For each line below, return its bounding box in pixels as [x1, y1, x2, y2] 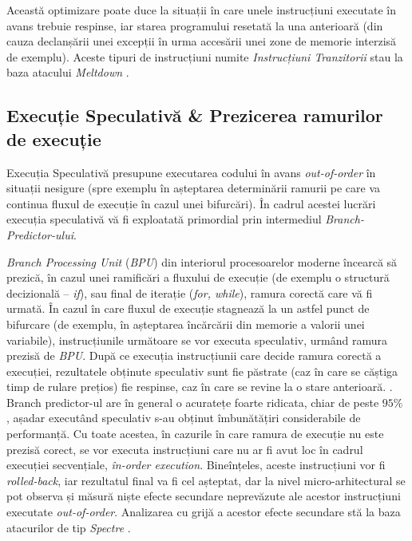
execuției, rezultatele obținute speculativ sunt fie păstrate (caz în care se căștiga [6, 362, 398, 379]
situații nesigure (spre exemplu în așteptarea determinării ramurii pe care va [6, 180, 381, 196]
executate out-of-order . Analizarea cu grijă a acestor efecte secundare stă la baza [6, 503, 401, 520]
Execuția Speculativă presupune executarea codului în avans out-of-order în [6, 164, 376, 180]
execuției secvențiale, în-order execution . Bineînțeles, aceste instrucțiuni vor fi [6, 456, 386, 473]
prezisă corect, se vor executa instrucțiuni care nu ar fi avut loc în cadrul [6, 440, 363, 457]
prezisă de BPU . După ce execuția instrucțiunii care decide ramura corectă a [6, 347, 382, 364]
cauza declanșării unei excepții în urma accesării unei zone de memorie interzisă [6, 33, 397, 49]
